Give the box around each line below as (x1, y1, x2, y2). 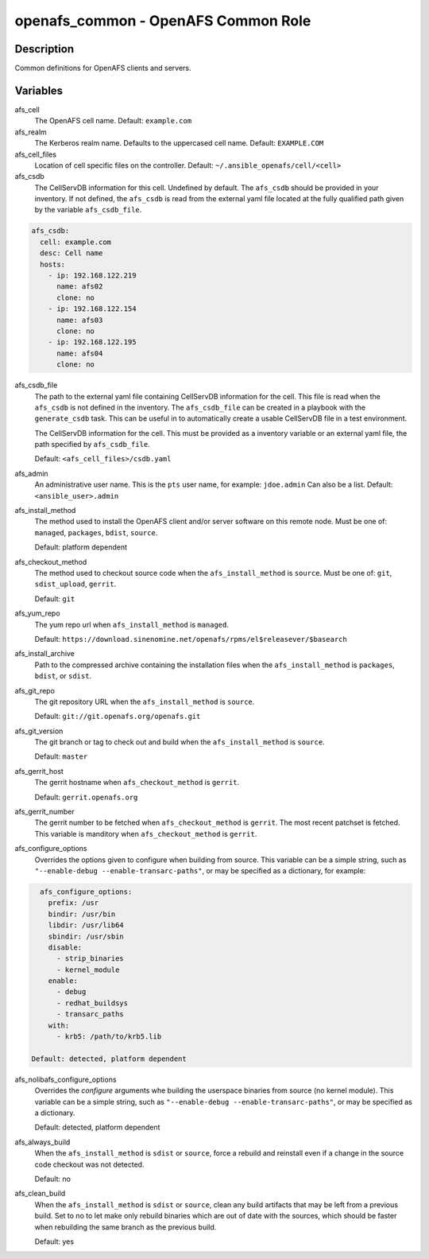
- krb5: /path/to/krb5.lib (56, 1032, 162, 1041)
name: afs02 (56, 282, 103, 291)
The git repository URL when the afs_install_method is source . (34, 697, 255, 706)
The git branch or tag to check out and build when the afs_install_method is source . (34, 737, 325, 747)
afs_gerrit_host (14, 766, 64, 775)
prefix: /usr (48, 899, 99, 907)
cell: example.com (40, 237, 111, 247)
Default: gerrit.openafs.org (34, 792, 138, 802)
